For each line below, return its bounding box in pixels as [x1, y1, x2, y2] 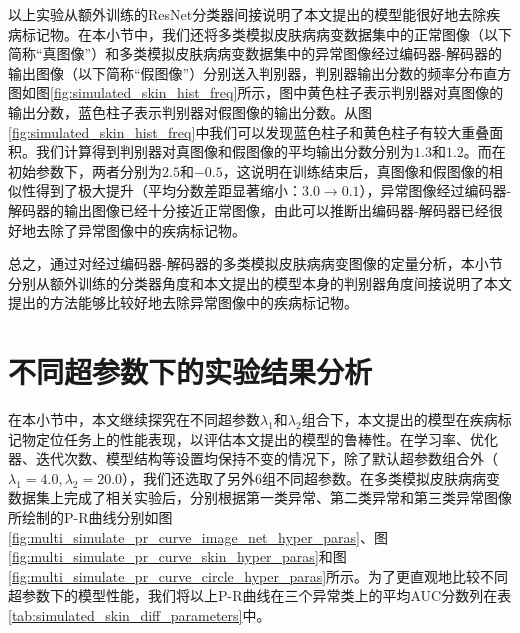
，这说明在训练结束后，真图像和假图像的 [222, 160, 489, 181]
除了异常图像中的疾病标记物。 [49, 219, 246, 240]
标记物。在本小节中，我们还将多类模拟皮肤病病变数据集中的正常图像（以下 [21, 23, 512, 44]
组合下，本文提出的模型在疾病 [301, 409, 498, 430]
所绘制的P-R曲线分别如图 [8, 507, 173, 527]
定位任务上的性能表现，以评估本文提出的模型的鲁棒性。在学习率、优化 [35, 428, 498, 449]
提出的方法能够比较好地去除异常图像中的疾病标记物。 [8, 292, 358, 313]
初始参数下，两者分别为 [8, 160, 162, 181]
